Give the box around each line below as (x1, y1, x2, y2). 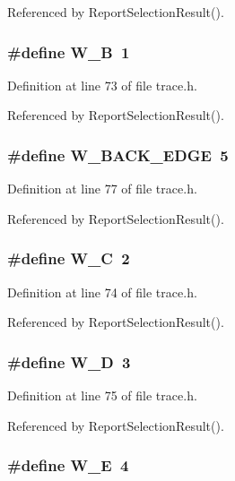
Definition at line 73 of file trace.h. (7, 75, 197, 94)
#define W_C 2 (7, 247, 130, 270)
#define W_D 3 (7, 350, 131, 373)
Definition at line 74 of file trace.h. (7, 282, 197, 301)
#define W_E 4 (7, 454, 129, 477)
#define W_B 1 (7, 40, 130, 63)
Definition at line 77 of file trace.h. (7, 179, 197, 198)
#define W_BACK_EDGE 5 (7, 143, 229, 166)
